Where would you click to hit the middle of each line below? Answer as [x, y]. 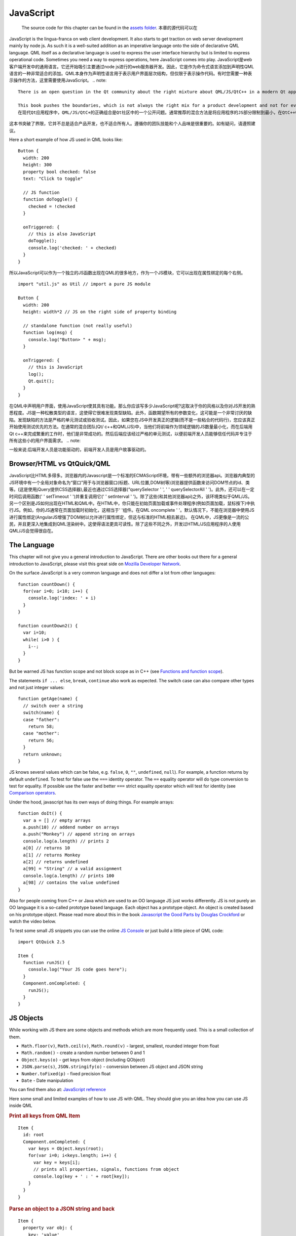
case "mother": [41, 733]
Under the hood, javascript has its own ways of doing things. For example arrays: [92, 802]
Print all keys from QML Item [45, 1116]
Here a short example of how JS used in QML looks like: [66, 140]
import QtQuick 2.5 [41, 942]
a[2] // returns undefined [55, 862]
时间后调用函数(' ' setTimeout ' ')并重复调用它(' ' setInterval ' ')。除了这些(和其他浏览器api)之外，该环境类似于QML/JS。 [131, 496]
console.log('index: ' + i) [62, 598]
